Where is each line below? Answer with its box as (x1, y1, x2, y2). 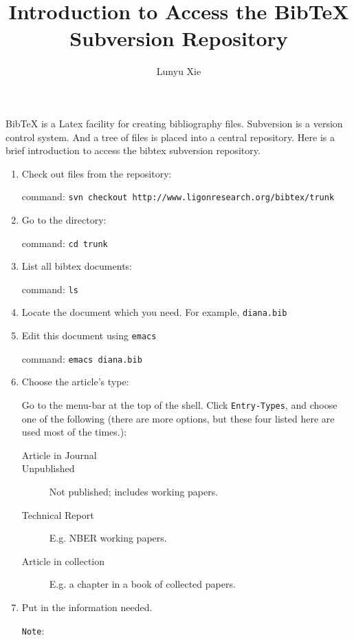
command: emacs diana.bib (21, 351, 142, 365)
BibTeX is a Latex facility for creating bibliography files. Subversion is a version (5, 116, 343, 130)
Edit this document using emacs (21, 328, 157, 343)
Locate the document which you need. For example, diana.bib (21, 305, 287, 319)
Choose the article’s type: (21, 374, 129, 389)
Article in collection (21, 553, 105, 568)
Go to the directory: (21, 212, 107, 226)
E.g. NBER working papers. (49, 531, 167, 545)
